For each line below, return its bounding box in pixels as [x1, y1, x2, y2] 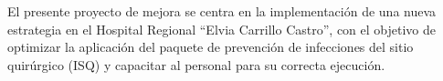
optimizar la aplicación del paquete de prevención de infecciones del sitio [7, 37, 414, 56]
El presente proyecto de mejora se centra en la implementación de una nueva [7, 2, 437, 20]
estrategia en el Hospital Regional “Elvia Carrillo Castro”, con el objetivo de [7, 19, 436, 38]
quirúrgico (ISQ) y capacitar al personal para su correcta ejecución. [7, 55, 385, 74]
